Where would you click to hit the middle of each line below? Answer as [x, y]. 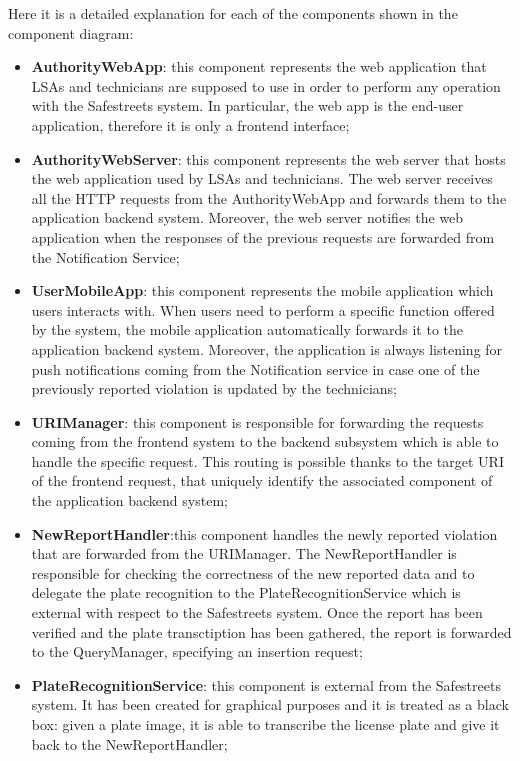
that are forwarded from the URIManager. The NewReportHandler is [244, 553]
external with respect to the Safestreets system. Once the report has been [257, 612]
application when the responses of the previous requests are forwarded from [263, 236]
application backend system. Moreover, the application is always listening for [267, 348]
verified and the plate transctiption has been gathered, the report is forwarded [271, 631]
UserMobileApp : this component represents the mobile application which [262, 290]
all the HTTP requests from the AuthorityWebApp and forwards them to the [269, 197]
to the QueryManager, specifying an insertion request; [197, 651]
